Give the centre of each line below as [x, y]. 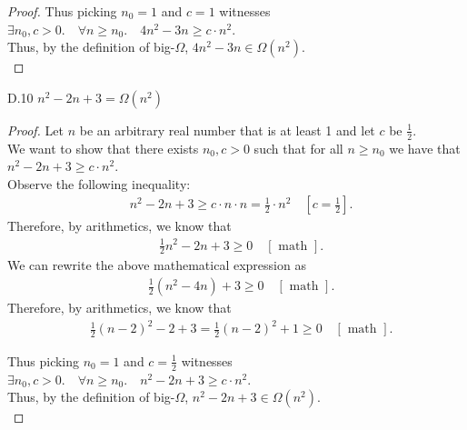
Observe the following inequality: [99, 183]
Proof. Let [35, 130]
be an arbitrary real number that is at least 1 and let [227, 130]
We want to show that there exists [103, 148]
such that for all [298, 148]
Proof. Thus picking [62, 11]
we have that [425, 148]
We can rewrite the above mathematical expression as [157, 265]
